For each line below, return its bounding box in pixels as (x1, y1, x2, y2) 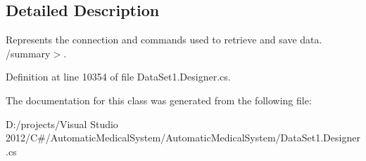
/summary (6, 45, 51, 60)
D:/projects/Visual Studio (6, 116, 118, 131)
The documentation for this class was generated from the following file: (6, 92, 312, 107)
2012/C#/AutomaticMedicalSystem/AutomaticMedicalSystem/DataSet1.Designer (6, 130, 360, 145)
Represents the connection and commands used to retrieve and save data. (6, 32, 322, 47)
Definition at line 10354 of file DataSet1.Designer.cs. (6, 69, 231, 84)
